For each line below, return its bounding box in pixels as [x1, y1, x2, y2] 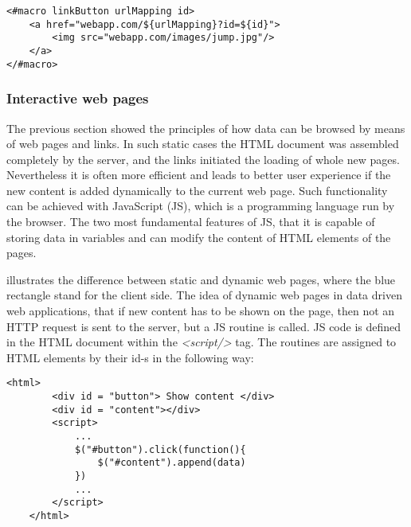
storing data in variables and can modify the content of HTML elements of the [6, 228, 391, 245]
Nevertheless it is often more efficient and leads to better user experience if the [6, 166, 391, 183]
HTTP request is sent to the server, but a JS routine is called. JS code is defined [6, 318, 401, 334]
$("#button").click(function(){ [74, 443, 246, 455]
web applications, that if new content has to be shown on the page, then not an [6, 303, 395, 319]
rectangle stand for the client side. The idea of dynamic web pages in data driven [6, 287, 402, 303]
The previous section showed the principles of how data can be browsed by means [6, 119, 405, 136]
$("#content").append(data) [97, 457, 246, 469]
